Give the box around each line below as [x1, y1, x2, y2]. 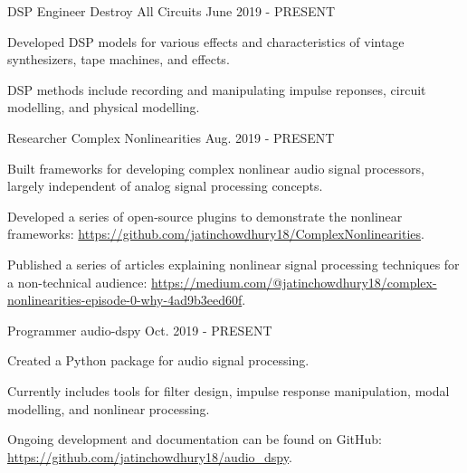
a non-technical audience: [7, 272, 148, 291]
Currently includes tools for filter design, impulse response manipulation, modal [7, 381, 450, 400]
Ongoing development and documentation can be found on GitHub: [7, 430, 382, 449]
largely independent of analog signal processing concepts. [7, 176, 323, 195]
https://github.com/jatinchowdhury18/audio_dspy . [7, 447, 292, 466]
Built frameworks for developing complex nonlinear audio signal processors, [7, 158, 424, 177]
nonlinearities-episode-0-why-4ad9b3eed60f [7, 290, 243, 309]
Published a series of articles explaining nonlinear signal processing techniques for [7, 254, 460, 273]
